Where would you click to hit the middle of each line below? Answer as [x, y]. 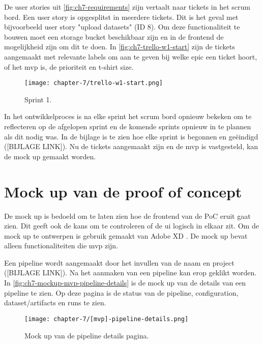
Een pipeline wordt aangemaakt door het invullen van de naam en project [119, 262]
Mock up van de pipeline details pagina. [87, 335]
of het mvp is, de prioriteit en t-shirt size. [69, 66]
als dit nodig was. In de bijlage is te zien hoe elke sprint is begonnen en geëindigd [131, 136]
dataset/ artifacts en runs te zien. [55, 303]
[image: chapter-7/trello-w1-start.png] [94, 83]
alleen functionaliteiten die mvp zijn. [61, 246]
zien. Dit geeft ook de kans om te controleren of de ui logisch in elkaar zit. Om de [131, 226]
